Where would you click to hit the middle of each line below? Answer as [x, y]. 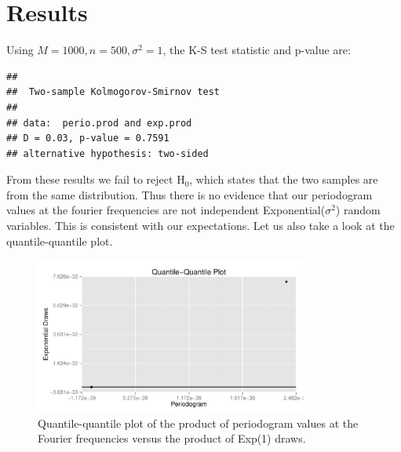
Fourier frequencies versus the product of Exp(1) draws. [172, 438]
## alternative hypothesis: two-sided [108, 153]
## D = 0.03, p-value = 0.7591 [88, 139]
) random [358, 210]
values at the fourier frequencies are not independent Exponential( [166, 210]
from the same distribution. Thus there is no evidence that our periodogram [190, 194]
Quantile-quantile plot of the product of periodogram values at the [198, 423]
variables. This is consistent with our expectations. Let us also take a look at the [200, 226]
